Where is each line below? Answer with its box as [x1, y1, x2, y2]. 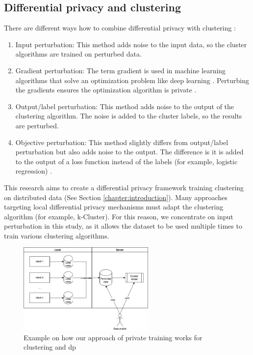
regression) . [15, 166, 52, 176]
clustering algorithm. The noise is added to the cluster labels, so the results [15, 111, 242, 121]
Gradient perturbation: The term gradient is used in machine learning [15, 65, 226, 75]
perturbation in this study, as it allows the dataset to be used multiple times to [4, 221, 242, 231]
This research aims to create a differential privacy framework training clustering [4, 182, 244, 192]
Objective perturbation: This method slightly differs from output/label [15, 137, 228, 147]
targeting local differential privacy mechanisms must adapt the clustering [4, 202, 224, 212]
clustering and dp [24, 342, 76, 352]
